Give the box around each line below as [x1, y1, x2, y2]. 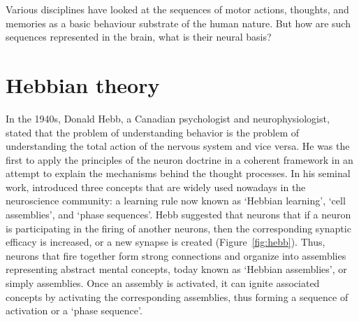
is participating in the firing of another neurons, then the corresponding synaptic [6, 220, 351, 235]
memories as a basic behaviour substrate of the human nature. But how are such [6, 15, 351, 30]
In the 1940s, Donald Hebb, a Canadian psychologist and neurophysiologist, [6, 111, 330, 125]
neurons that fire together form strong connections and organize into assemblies [6, 248, 346, 262]
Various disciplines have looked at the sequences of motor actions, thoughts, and [6, 2, 349, 16]
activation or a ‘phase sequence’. [6, 303, 142, 318]
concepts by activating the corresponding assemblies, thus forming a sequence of [6, 289, 349, 304]
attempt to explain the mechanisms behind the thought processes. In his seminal [6, 166, 351, 181]
